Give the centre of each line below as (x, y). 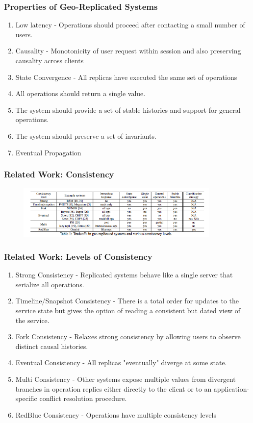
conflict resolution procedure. (83, 398)
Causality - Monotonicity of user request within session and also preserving (128, 51)
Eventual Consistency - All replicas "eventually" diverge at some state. (121, 362)
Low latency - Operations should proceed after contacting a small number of (130, 25)
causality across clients (50, 60)
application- (231, 388)
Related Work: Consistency (59, 174)
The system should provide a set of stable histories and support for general (128, 110)
